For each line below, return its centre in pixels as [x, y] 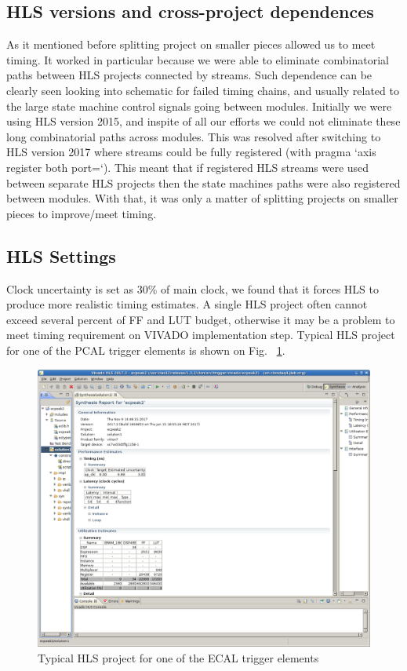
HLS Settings [61, 255]
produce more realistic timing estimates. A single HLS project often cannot [187, 304]
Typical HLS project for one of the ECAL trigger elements [178, 657]
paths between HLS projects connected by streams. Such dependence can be [189, 75]
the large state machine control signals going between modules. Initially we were [199, 106]
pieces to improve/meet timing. [82, 213]
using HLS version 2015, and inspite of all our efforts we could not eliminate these [203, 121]
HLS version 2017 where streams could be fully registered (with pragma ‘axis [191, 152]
